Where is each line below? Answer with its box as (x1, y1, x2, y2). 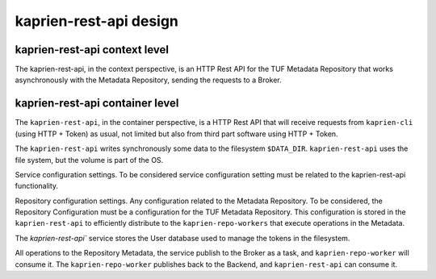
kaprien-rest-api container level (15, 97, 179, 110)
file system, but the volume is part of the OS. (15, 155, 164, 164)
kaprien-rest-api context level (15, 43, 170, 56)
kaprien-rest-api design (15, 12, 179, 30)
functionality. (15, 181, 59, 191)
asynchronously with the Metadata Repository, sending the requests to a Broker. (15, 75, 282, 85)
